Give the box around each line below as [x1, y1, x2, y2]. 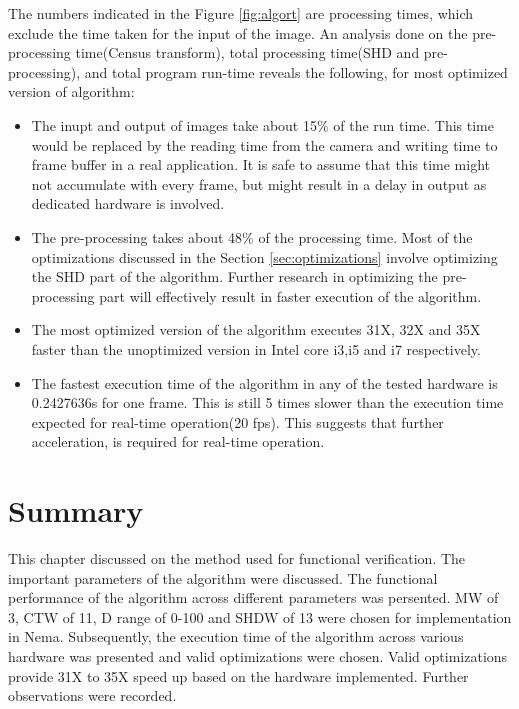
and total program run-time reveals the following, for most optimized [84, 61, 508, 82]
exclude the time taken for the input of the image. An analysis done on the [8, 22, 468, 43]
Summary [8, 490, 144, 531]
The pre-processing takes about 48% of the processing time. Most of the [31, 226, 473, 247]
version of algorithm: [8, 81, 135, 102]
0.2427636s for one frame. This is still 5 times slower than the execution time [31, 392, 504, 413]
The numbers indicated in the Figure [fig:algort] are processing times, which [8, 3, 474, 23]
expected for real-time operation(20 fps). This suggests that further [31, 411, 444, 432]
